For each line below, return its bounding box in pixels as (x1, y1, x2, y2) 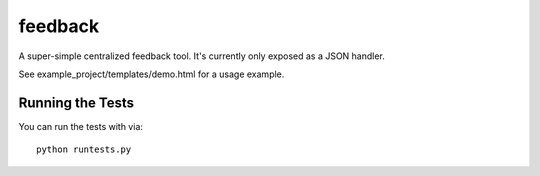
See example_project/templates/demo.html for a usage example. (18, 68, 285, 80)
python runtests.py (36, 144, 132, 155)
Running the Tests (18, 94, 135, 111)
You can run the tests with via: (18, 120, 144, 132)
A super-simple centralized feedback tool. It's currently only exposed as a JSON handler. (18, 50, 385, 62)
